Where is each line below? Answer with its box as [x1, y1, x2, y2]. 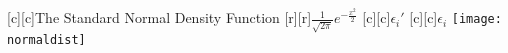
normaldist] [7, 33, 86, 48]
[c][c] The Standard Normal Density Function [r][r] [7, 7, 312, 28]
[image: [451, 12, 502, 27]
